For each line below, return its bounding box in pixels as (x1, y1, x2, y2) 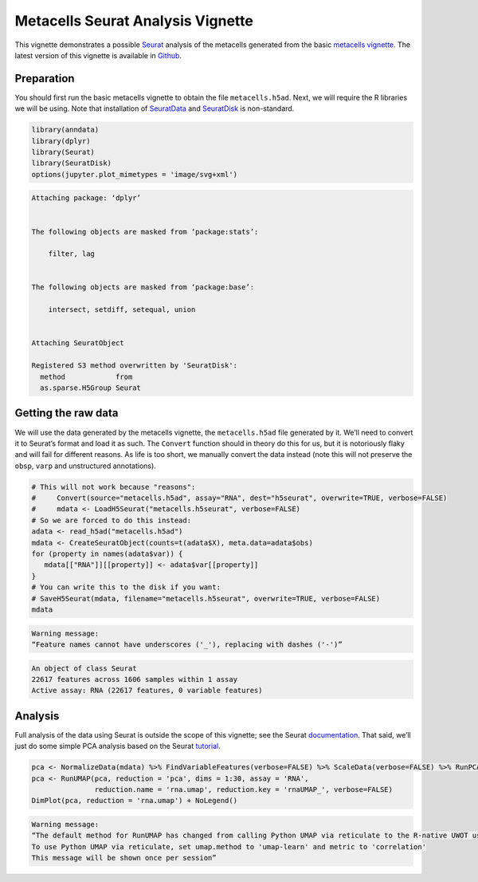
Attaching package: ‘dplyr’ (31, 194, 141, 203)
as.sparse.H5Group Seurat (40, 384, 141, 392)
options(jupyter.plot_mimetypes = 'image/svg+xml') (31, 170, 238, 179)
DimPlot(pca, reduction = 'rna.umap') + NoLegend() (31, 796, 238, 805)
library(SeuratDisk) (31, 159, 112, 167)
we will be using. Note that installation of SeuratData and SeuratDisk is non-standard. (14, 104, 295, 113)
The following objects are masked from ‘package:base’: (31, 283, 255, 292)
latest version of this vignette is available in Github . (14, 50, 182, 60)
